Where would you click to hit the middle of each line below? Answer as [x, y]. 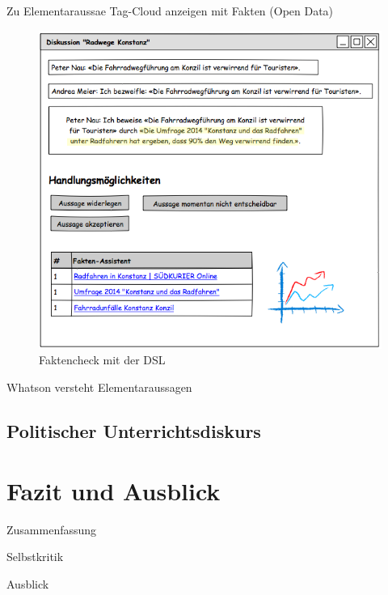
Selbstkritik [35, 557]
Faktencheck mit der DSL [102, 360]
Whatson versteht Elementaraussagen [99, 387]
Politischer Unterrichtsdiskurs [134, 431]
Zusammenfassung [52, 529]
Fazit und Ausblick [114, 490]
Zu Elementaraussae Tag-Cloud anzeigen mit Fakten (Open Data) [170, 11]
